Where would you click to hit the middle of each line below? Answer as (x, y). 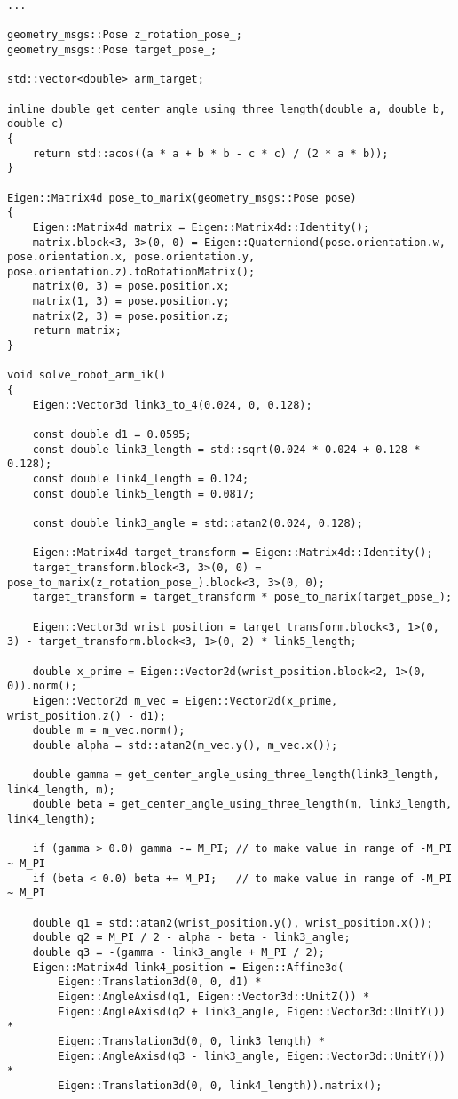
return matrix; (77, 331)
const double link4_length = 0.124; (141, 479)
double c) (36, 124)
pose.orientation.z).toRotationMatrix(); (131, 271)
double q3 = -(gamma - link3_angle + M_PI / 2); (178, 952)
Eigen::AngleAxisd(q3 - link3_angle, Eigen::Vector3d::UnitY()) (252, 1056)
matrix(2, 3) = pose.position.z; (131, 316)
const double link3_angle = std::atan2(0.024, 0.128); (197, 523)
